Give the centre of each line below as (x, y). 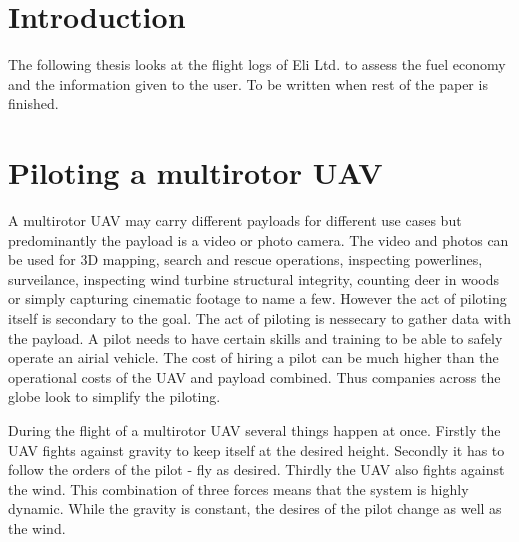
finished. (33, 103)
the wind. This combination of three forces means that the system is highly (238, 488)
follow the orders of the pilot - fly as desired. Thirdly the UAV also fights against (256, 469)
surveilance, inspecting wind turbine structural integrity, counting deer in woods (253, 278)
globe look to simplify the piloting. (114, 396)
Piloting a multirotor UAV (195, 172)
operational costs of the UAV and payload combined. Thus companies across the (254, 376)
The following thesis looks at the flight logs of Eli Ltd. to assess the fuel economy (257, 64)
